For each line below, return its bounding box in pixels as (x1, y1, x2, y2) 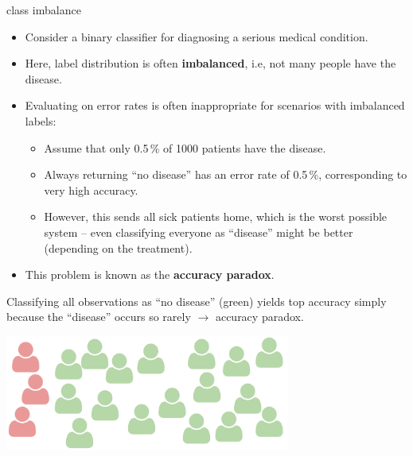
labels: (25, 112, 56, 129)
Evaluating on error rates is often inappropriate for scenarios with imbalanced (25, 97, 405, 114)
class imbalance (6, 2, 81, 17)
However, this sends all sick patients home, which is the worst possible (44, 208, 388, 225)
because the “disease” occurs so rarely (6, 308, 191, 325)
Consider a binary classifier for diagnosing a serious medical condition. (25, 28, 368, 44)
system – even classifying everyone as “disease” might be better (44, 223, 353, 240)
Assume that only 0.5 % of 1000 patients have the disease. (44, 139, 326, 156)
